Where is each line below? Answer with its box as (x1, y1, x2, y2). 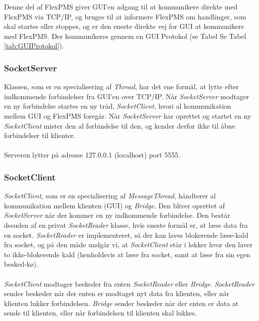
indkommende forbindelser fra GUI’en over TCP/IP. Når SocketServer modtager (4, 91, 250, 101)
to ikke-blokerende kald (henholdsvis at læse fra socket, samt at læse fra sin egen (4, 249, 251, 259)
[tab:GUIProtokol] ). (4, 40, 64, 51)
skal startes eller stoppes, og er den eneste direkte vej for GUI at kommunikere (4, 21, 245, 31)
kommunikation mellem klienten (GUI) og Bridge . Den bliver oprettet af (4, 200, 225, 210)
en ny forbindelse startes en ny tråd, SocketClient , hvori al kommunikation (4, 101, 231, 111)
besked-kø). (4, 259, 38, 269)
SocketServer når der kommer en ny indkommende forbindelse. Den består (4, 210, 230, 220)
